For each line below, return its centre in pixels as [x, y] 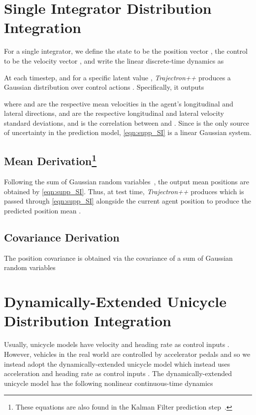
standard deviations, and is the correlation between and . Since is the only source [127, 122]
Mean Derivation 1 [50, 160]
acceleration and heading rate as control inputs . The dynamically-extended [118, 373]
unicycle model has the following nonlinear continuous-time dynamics [109, 383]
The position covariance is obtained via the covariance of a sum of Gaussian [118, 258]
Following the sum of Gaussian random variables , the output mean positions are [127, 182]
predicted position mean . [43, 211]
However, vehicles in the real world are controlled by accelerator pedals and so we [127, 354]
